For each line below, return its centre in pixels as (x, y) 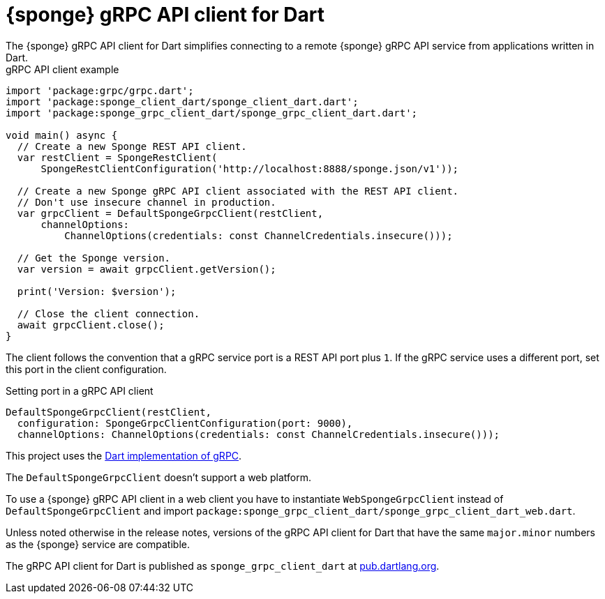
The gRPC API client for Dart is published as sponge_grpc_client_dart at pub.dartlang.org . (223, 566)
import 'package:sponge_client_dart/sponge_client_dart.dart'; (182, 101)
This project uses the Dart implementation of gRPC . (124, 455)
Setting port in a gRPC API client (80, 391)
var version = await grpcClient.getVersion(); (147, 269)
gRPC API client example (62, 69)
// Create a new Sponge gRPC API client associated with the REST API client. (238, 191)
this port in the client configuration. (86, 369)
